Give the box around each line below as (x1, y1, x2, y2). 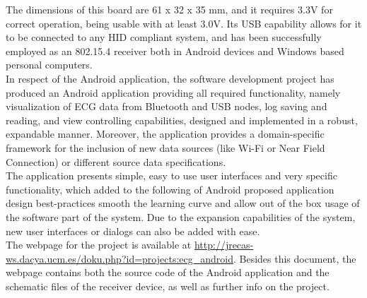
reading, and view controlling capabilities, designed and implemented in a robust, (6, 112, 358, 127)
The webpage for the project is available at (6, 237, 192, 252)
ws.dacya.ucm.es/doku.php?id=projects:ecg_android (6, 251, 233, 266)
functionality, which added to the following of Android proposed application (6, 181, 334, 196)
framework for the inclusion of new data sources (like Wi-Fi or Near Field (6, 140, 325, 155)
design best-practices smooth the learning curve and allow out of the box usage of (6, 196, 360, 210)
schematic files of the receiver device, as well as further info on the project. (6, 278, 330, 293)
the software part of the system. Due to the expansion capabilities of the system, (6, 209, 356, 224)
